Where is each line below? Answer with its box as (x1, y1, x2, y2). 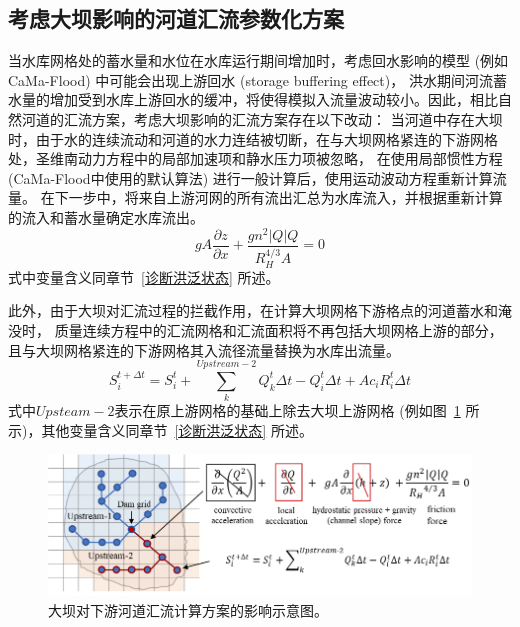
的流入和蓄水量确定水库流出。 (8, 206, 204, 227)
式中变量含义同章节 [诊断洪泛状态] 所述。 (8, 266, 280, 287)
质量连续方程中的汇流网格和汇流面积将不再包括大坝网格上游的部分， (54, 319, 503, 340)
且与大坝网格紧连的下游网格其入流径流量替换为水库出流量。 (8, 339, 400, 360)
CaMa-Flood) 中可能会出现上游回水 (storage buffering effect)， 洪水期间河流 (8, 69, 493, 90)
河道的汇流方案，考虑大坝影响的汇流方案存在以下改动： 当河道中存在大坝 (21, 108, 503, 129)
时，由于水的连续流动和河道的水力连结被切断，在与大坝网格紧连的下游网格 (8, 128, 498, 149)
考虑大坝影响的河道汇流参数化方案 (8, 3, 344, 34)
